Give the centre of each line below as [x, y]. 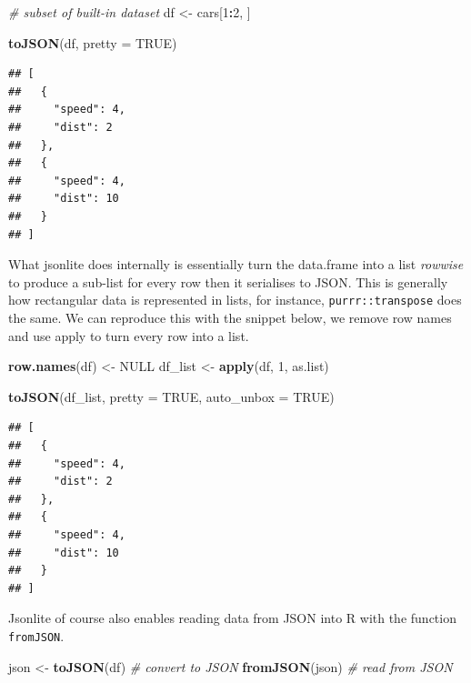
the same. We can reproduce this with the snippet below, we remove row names [230, 317]
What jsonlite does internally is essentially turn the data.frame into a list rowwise [236, 264]
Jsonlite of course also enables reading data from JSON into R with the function [232, 618]
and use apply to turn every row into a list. [129, 335]
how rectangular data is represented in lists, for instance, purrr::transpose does [235, 300]
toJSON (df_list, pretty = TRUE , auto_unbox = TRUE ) [171, 396]
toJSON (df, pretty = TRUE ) [93, 42]
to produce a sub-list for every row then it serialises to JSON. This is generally [228, 281]
